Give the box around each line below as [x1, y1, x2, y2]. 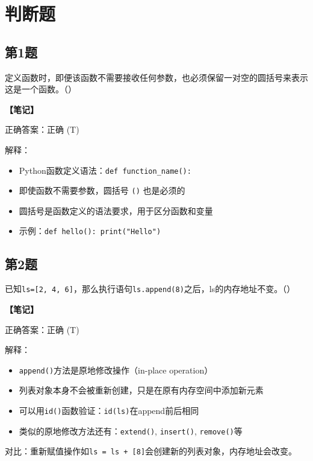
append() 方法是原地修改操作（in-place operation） [19, 363, 213, 376]
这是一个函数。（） [5, 83, 76, 95]
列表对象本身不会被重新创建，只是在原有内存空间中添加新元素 [19, 384, 264, 396]
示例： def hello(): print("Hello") [19, 224, 161, 237]
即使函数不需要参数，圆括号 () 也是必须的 [19, 184, 185, 197]
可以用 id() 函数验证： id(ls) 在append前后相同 [19, 404, 199, 416]
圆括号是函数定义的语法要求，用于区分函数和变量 [19, 204, 213, 217]
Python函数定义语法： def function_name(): [19, 164, 191, 176]
